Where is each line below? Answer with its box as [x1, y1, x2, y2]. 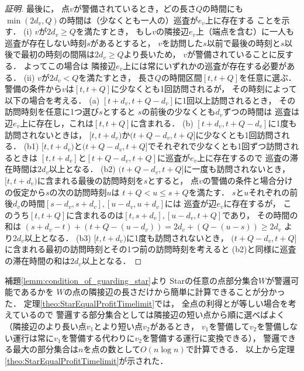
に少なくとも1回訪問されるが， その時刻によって [111, 83, 297, 95]
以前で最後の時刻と [206, 36, 281, 49]
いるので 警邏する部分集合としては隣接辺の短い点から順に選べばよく [20, 308, 285, 321]
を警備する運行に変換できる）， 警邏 [141, 331, 280, 343]
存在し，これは [36, 116, 94, 129]
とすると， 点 [147, 174, 199, 186]
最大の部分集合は [12, 343, 78, 355]
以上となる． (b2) [49, 163, 116, 175]
